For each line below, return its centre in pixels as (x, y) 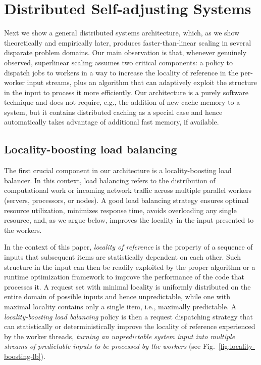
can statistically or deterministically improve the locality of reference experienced (130, 326)
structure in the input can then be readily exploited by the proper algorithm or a (130, 267)
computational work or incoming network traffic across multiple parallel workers (128, 190)
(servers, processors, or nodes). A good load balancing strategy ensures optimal (126, 200)
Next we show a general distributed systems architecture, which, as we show (122, 33)
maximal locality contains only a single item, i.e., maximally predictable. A (120, 306)
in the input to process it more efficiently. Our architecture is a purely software (126, 92)
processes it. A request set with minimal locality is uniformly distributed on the (127, 286)
